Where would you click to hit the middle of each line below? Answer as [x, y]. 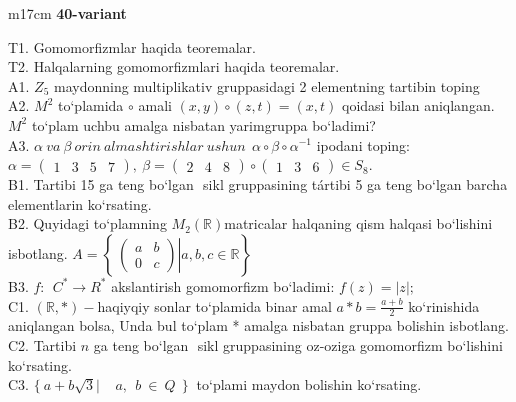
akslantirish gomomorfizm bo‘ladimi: [223, 285]
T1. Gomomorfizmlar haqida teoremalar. [132, 46]
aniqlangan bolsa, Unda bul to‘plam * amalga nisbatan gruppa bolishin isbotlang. [258, 325]
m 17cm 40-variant [67, 13]
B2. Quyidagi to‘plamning [87, 223]
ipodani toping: [363, 144]
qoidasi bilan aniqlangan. [418, 105]
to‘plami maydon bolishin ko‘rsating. [309, 384]
